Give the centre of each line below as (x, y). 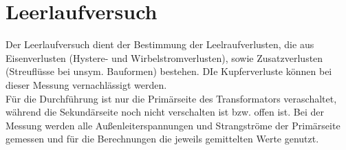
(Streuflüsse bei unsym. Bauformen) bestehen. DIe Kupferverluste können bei (169, 71)
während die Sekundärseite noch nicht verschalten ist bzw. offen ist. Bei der (165, 112)
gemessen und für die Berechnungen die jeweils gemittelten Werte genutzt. (162, 139)
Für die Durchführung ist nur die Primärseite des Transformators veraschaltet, (171, 98)
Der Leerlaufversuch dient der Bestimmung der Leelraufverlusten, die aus (160, 44)
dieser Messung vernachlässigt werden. (86, 84)
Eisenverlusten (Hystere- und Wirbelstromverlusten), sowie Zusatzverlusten (164, 57)
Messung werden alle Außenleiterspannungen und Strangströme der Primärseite (173, 125)
